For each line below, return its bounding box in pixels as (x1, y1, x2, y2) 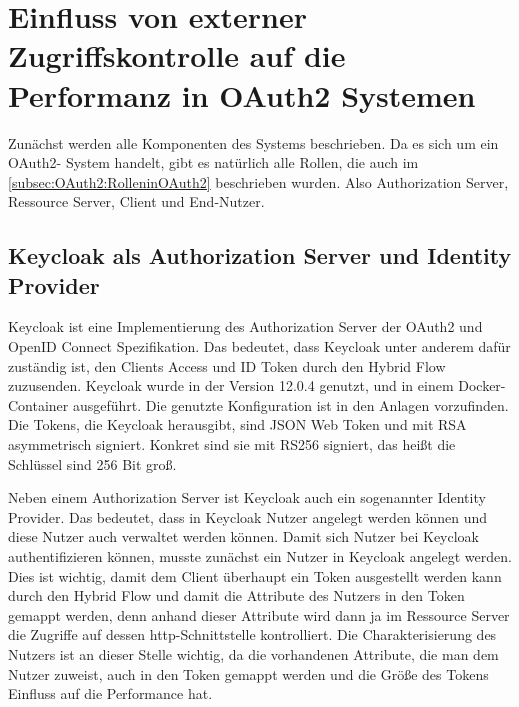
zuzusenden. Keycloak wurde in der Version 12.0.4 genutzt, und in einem (8, 375, 454, 396)
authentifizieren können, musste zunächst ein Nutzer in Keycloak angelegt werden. (8, 546, 512, 566)
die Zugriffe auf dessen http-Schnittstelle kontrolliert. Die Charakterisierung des (8, 624, 497, 645)
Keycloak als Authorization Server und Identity (8, 240, 512, 271)
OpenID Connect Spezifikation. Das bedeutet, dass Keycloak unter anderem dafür (8, 336, 511, 357)
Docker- (458, 375, 506, 396)
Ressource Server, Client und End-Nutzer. (8, 191, 265, 212)
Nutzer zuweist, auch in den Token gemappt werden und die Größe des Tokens (8, 663, 489, 684)
